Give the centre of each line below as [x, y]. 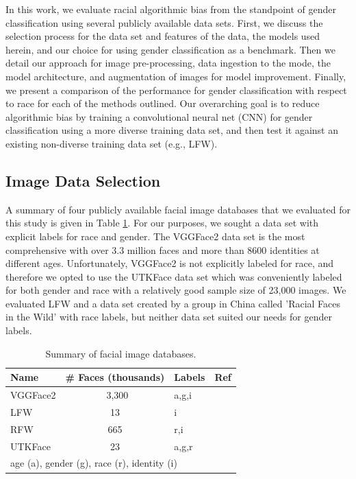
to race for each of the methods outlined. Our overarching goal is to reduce [163, 103]
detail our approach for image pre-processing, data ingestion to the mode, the [168, 63]
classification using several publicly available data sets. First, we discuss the [164, 22]
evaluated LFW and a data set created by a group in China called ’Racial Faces [173, 303]
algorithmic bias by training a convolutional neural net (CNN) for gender [159, 116]
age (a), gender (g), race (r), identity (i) [94, 463]
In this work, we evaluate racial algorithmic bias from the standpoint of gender [171, 9]
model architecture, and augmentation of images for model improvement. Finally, [176, 76]
